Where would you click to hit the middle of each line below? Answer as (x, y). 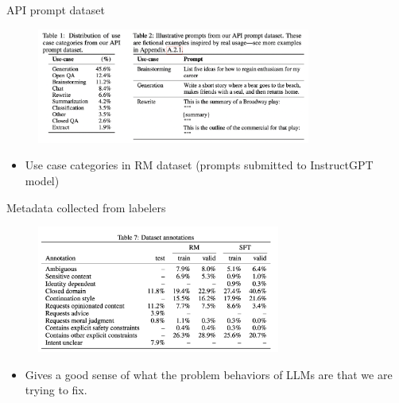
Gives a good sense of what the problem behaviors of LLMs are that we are (209, 374)
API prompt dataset (56, 10)
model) (42, 180)
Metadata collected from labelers (86, 207)
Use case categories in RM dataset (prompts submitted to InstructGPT (199, 165)
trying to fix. (56, 390)
